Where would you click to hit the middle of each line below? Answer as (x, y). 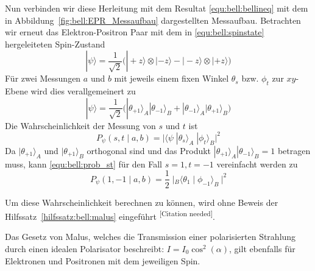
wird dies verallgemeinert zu (83, 91)
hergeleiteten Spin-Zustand (55, 44)
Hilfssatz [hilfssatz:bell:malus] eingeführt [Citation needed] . (110, 215)
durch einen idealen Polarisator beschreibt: (85, 248)
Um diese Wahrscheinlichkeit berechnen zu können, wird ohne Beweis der (142, 202)
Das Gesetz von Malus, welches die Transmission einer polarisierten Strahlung (150, 237)
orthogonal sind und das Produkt (149, 150)
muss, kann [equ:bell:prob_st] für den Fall (84, 164)
